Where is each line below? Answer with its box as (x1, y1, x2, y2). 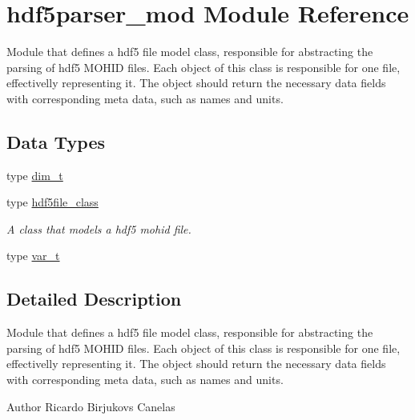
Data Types (6, 129, 105, 154)
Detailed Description (6, 286, 182, 311)
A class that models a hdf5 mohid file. (6, 220, 191, 237)
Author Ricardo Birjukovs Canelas (6, 398, 175, 414)
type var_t (6, 247, 60, 264)
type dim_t (6, 166, 63, 183)
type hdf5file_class (6, 194, 99, 210)
